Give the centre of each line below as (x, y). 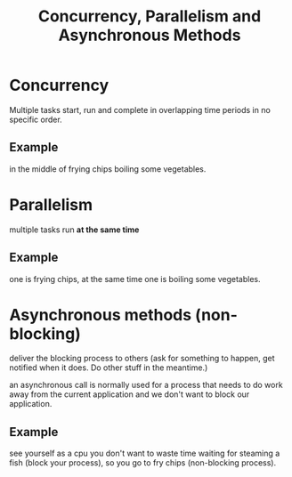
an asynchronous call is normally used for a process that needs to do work (146, 385)
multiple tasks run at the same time (74, 230)
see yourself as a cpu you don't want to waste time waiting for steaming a (145, 453)
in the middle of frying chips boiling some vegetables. (108, 169)
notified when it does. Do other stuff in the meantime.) (109, 368)
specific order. (36, 119)
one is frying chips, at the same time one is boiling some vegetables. (135, 279)
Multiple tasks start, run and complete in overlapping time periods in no (140, 109)
